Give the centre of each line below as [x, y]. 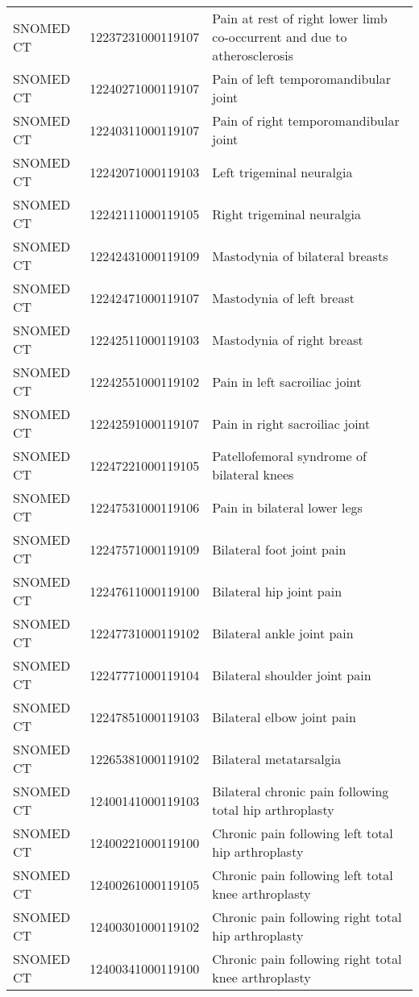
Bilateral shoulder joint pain [292, 675]
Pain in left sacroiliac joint [287, 381]
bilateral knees [253, 474]
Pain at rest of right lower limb [300, 18]
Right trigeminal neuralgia [287, 214]
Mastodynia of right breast [288, 339]
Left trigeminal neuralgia [282, 172]
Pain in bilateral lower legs [287, 507]
